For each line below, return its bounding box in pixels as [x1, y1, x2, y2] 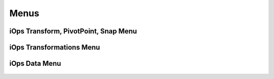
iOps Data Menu [9, 59, 61, 68]
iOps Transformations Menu [9, 43, 100, 52]
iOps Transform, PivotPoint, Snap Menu [9, 27, 137, 35]
